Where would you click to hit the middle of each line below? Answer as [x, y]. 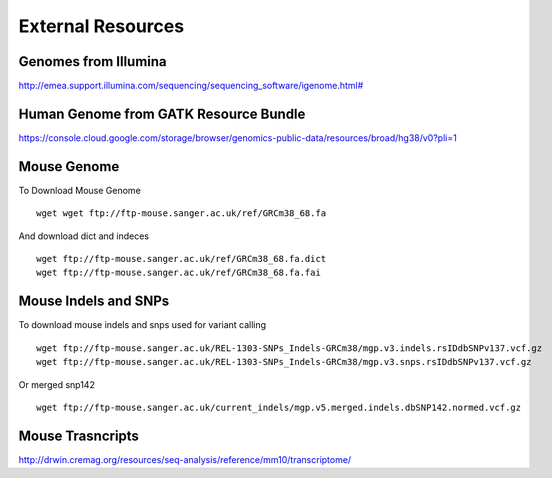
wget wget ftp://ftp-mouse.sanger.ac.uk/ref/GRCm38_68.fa [181, 213]
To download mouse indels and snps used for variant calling [142, 325]
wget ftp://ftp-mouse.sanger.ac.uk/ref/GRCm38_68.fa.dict [181, 259]
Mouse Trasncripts [79, 435]
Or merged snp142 [56, 384]
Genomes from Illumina [92, 61]
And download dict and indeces [84, 236]
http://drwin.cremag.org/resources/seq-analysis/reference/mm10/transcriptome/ [185, 459]
